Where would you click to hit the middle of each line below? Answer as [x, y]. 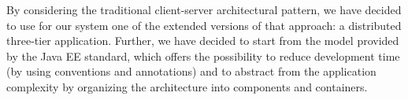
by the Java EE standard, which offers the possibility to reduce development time [203, 56]
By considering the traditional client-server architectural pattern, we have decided [204, 9]
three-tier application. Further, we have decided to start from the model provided [203, 41]
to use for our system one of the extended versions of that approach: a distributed [204, 25]
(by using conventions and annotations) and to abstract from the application [191, 71]
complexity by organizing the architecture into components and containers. [187, 86]
